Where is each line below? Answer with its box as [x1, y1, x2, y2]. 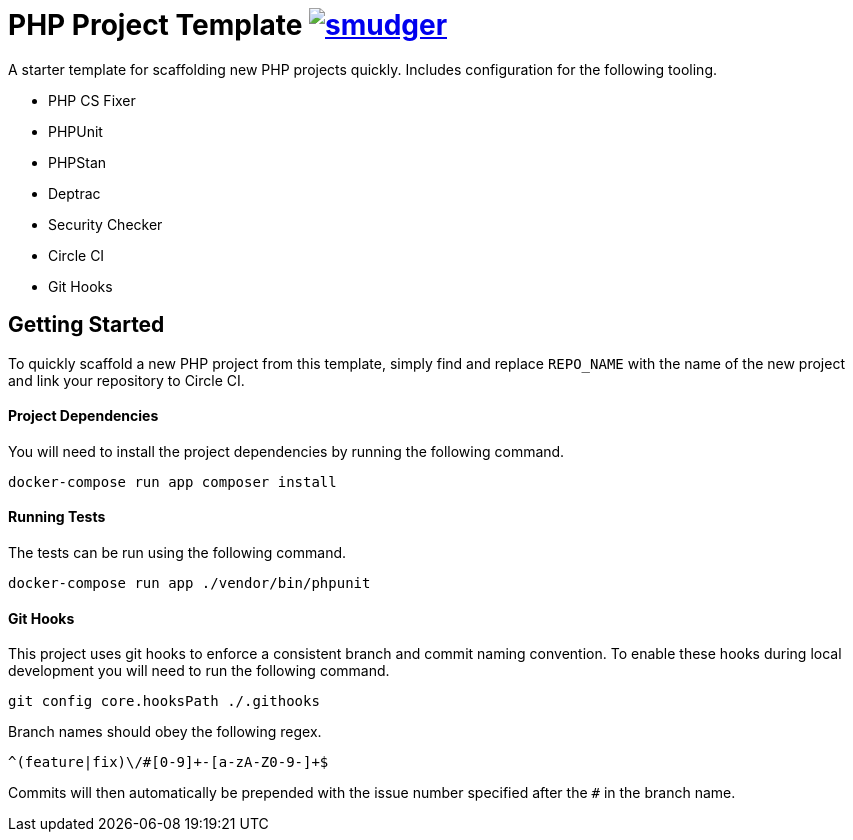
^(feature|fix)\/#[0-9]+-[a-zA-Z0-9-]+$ [8, 754, 329, 771]
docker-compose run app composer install [8, 473, 337, 490]
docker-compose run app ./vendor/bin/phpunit [8, 575, 371, 592]
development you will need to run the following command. [8, 662, 390, 680]
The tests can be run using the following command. [8, 544, 347, 562]
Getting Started [8, 312, 165, 338]
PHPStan [48, 153, 107, 171]
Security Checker [48, 215, 163, 233]
